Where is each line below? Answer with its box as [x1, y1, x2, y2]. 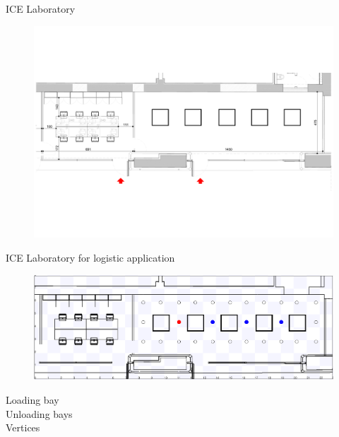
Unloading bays [6, 406, 73, 421]
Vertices [6, 420, 40, 435]
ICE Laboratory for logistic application [6, 250, 175, 264]
